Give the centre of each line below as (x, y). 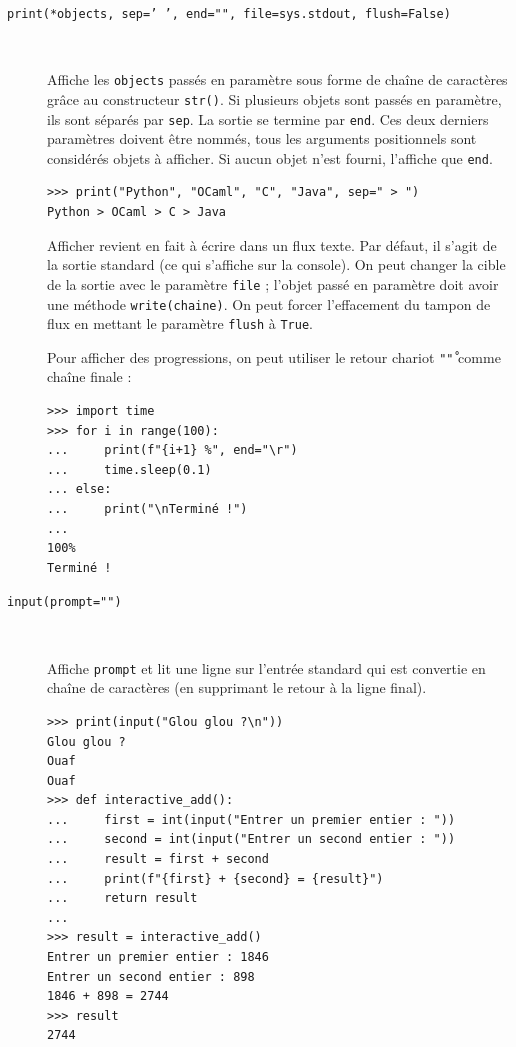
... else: (79, 489)
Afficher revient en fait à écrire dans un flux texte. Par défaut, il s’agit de (272, 244)
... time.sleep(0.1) (129, 469)
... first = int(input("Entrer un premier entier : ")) (251, 819)
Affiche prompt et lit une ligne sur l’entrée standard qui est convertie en (266, 667)
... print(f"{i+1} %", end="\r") (172, 450)
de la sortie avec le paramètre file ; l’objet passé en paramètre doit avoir (273, 283)
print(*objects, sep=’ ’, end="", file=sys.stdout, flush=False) (229, 14)
